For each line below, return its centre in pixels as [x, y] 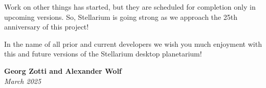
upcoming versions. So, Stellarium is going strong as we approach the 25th [121, 17]
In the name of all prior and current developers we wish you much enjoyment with [133, 43]
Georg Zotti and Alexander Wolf [63, 70]
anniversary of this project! [47, 27]
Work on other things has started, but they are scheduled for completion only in [130, 7]
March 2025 [23, 81]
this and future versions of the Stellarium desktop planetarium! [103, 54]
